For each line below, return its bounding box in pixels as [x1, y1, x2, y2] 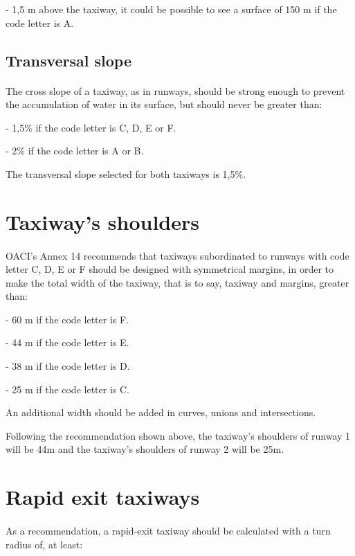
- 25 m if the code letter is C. [6, 382, 129, 396]
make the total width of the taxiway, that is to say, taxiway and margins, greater [6, 275, 349, 289]
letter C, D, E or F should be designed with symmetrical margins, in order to [6, 262, 334, 276]
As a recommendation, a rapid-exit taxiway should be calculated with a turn [6, 523, 331, 537]
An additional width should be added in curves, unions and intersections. [6, 405, 316, 420]
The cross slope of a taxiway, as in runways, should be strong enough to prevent [6, 83, 345, 98]
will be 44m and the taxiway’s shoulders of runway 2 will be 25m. [6, 442, 284, 456]
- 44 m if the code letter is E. [6, 335, 129, 350]
